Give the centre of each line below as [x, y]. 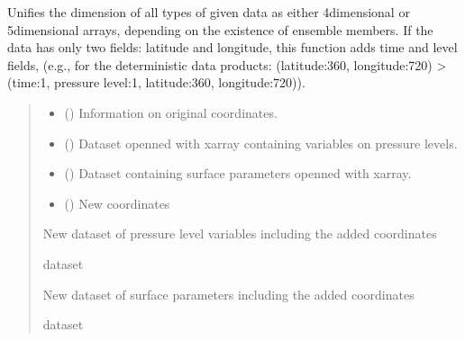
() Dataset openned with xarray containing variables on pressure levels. [261, 143]
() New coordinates [117, 203]
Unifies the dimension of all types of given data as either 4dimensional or [209, 12]
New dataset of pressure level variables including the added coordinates [240, 233]
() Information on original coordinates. [171, 112]
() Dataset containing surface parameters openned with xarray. [238, 173]
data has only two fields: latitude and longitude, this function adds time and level [232, 47]
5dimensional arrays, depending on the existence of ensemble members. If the [220, 29]
